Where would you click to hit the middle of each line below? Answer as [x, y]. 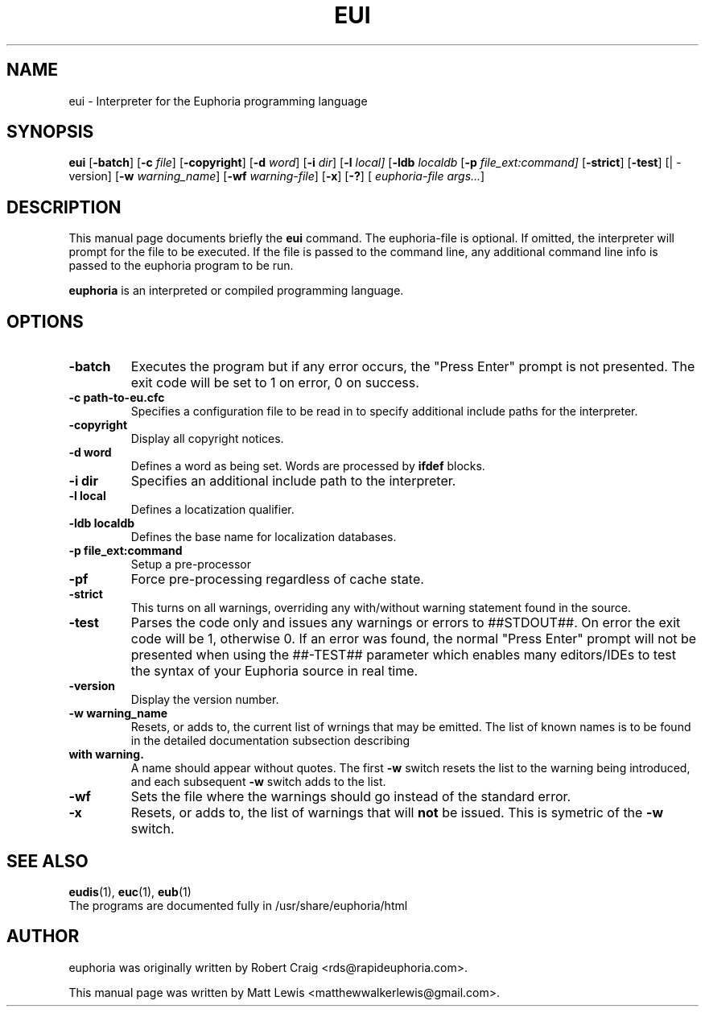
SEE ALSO [47, 861]
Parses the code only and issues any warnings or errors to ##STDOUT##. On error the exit [406, 623]
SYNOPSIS [50, 132]
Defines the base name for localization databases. [264, 537]
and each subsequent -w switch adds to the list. [258, 782]
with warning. [106, 755]
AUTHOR [43, 937]
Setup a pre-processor [191, 564]
